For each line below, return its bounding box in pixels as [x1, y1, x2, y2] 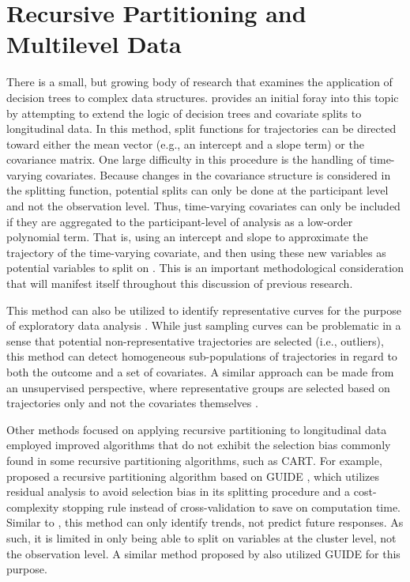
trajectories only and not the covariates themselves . [6, 395, 258, 411]
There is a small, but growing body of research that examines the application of [6, 74, 393, 90]
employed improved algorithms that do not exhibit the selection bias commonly [6, 436, 391, 453]
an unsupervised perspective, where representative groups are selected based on [6, 379, 390, 395]
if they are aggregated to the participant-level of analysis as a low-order [6, 213, 353, 229]
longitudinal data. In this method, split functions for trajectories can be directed [6, 120, 397, 137]
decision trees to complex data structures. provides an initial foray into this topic [6, 89, 399, 105]
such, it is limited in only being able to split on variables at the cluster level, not [6, 529, 397, 546]
